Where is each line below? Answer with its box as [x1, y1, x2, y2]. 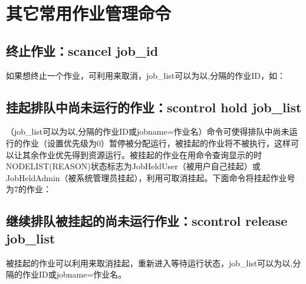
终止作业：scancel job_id [6, 41, 159, 59]
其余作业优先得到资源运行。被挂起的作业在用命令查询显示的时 [22, 148, 262, 161]
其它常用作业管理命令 [6, 1, 172, 25]
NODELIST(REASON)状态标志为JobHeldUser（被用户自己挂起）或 [6, 160, 261, 172]
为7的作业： [6, 183, 51, 195]
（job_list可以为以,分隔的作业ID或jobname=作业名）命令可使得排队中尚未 [6, 125, 289, 138]
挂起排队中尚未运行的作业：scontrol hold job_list [6, 98, 302, 116]
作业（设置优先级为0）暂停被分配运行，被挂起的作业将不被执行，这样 [22, 136, 291, 149]
